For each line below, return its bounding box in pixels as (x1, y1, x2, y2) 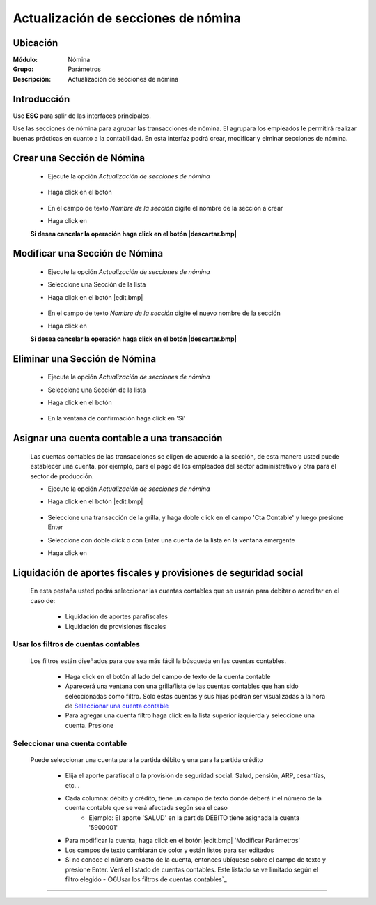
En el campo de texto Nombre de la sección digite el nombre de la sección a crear (47, 204, 283, 212)
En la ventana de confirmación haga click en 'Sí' (47, 414, 186, 423)
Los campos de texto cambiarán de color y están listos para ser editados (65, 846, 274, 854)
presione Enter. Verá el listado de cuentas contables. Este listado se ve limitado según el (65, 865, 319, 874)
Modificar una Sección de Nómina (13, 248, 164, 259)
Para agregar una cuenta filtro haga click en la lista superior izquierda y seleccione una (65, 711, 315, 720)
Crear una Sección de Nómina (13, 152, 146, 164)
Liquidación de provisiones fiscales (65, 622, 166, 630)
